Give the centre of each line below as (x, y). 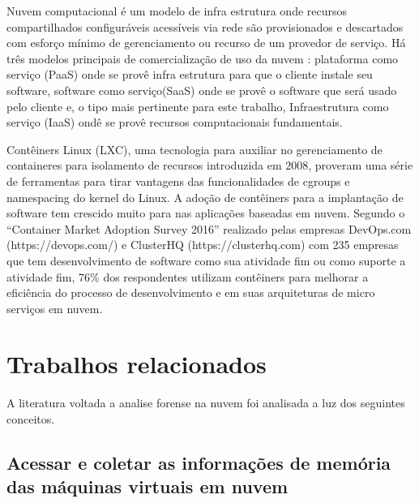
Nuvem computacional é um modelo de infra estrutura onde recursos (177, 11)
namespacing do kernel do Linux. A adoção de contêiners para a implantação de (205, 197)
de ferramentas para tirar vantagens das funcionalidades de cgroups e (178, 181)
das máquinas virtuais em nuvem (148, 486)
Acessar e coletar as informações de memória (199, 462)
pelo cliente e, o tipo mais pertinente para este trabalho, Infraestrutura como (198, 106)
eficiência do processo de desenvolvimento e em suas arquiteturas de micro (191, 292)
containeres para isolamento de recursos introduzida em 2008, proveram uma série (210, 165)
